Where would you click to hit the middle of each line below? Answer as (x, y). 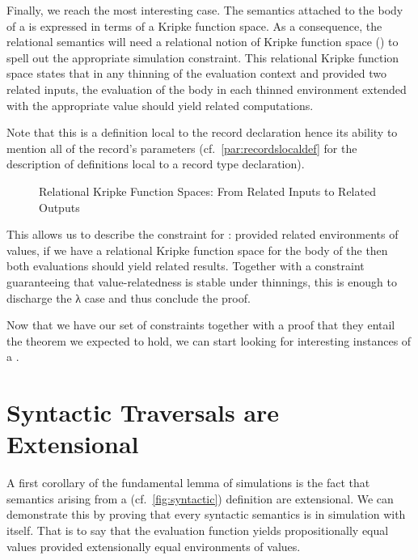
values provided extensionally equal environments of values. (154, 546)
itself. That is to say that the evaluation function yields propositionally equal (198, 530)
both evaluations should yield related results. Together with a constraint (186, 266)
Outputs (59, 207)
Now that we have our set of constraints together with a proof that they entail (201, 325)
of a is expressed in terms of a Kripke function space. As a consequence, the (194, 25)
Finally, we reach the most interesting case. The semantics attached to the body (205, 10)
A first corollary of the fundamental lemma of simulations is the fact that (188, 483)
